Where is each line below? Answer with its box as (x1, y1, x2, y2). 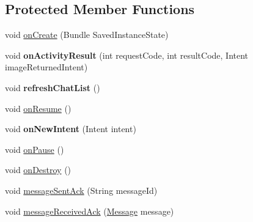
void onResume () (5, 102, 71, 114)
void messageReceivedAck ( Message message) (5, 204, 174, 217)
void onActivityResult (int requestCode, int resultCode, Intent (5, 48, 249, 61)
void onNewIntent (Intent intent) (5, 122, 136, 135)
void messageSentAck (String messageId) (5, 183, 158, 196)
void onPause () (5, 142, 64, 155)
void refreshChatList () (5, 81, 100, 94)
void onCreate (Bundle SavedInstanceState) (5, 28, 169, 41)
